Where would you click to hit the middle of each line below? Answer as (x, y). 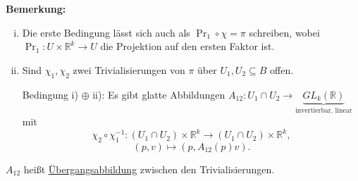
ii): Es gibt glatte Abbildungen (159, 94)
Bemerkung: (36, 8)
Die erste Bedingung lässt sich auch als (106, 32)
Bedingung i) (50, 94)
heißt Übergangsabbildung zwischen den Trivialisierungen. (149, 169)
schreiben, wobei (284, 32)
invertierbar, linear (324, 111)
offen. (282, 69)
